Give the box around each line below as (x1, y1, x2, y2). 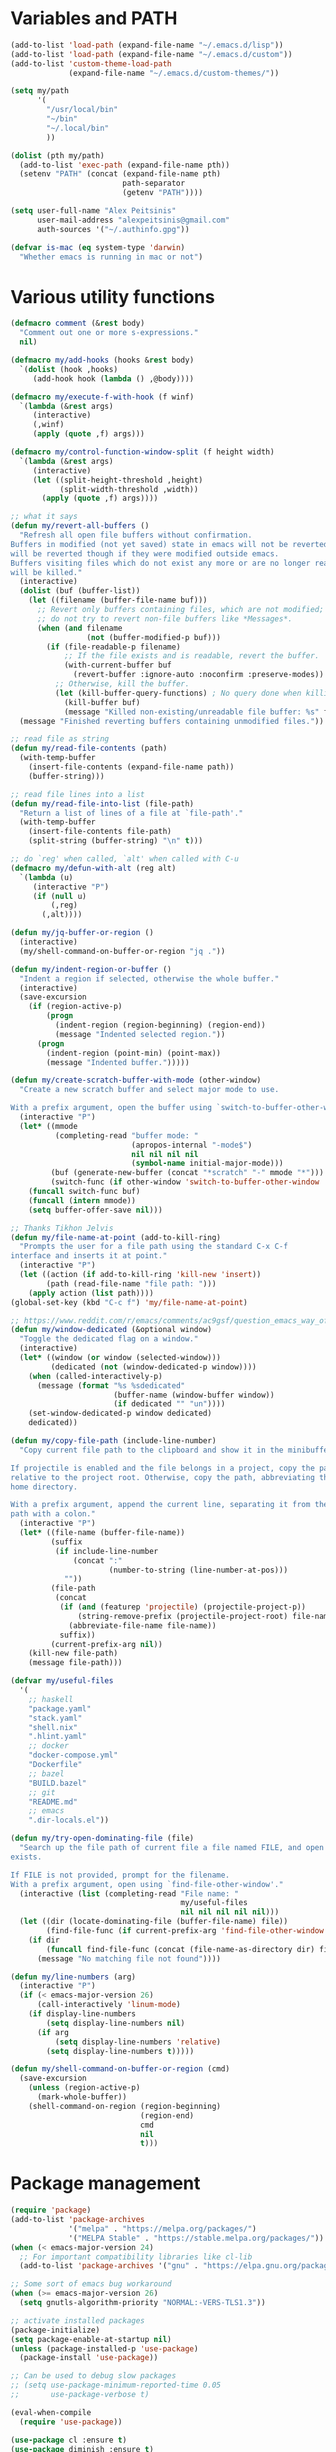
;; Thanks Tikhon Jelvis (10, 1223, 114, 1233)
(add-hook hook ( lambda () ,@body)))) (32, 373, 195, 384)
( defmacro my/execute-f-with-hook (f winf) (10, 392, 195, 402)
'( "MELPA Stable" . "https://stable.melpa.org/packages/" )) (68, 2233, 325, 2243)
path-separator (121, 178, 186, 189)
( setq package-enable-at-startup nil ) (10, 2334, 172, 2344)
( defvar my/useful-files (10, 1676, 114, 1686)
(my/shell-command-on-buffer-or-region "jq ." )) (19, 946, 226, 956)
